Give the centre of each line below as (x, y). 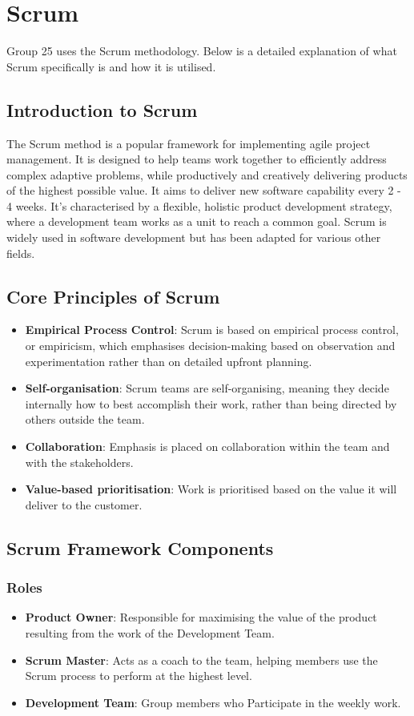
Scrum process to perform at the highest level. (139, 676)
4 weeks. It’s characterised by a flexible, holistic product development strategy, (199, 205)
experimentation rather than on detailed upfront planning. (169, 361)
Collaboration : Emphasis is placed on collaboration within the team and (207, 446)
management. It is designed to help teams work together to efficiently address (197, 159)
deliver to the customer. (84, 504)
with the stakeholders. (79, 462)
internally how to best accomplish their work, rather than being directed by (211, 403)
